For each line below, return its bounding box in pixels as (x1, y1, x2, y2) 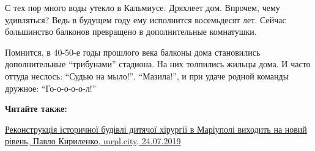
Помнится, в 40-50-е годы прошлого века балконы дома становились (5, 45, 261, 58)
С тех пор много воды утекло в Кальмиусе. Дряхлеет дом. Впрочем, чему (5, 1, 280, 13)
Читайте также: (5, 102, 67, 115)
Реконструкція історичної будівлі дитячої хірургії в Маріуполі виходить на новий (5, 122, 307, 135)
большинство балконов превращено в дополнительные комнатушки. (5, 25, 257, 38)
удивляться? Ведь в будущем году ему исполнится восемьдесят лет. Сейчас (5, 13, 286, 26)
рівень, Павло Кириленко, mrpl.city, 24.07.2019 (5, 134, 181, 147)
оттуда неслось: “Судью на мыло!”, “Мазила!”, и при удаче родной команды (5, 69, 289, 82)
